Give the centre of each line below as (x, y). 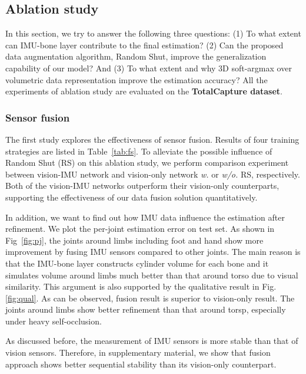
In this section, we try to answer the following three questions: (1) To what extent (153, 33)
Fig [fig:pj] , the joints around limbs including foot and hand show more (134, 240)
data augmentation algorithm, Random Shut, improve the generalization (136, 56)
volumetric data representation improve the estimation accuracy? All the (137, 79)
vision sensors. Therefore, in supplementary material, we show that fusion (138, 352)
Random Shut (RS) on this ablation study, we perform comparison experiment (147, 163)
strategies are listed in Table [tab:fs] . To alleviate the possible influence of (139, 151)
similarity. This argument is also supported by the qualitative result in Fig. (141, 286)
